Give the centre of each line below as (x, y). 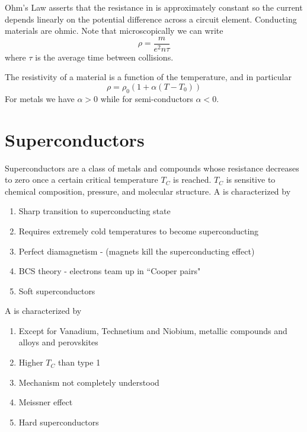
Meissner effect (46, 402)
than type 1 (79, 362)
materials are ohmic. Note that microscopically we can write (114, 31)
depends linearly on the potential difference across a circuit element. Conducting (151, 19)
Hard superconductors (59, 422)
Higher (31, 362)
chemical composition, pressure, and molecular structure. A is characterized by (148, 191)
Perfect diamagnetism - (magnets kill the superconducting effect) (137, 251)
